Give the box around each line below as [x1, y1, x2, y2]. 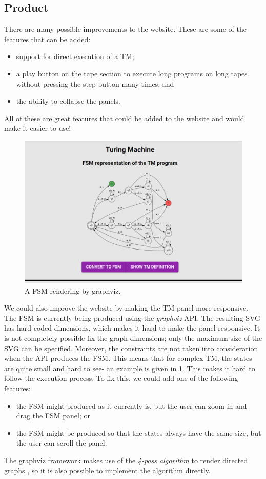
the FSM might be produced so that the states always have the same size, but [16, 427, 261, 438]
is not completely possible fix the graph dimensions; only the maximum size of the [4, 333, 262, 343]
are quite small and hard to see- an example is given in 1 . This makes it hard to [4, 362, 255, 373]
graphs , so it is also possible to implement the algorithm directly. [4, 465, 211, 475]
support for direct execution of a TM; [16, 51, 134, 62]
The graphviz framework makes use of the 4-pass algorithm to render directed [4, 454, 248, 465]
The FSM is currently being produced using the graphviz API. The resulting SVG [4, 312, 261, 323]
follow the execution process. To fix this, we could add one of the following [4, 373, 238, 384]
